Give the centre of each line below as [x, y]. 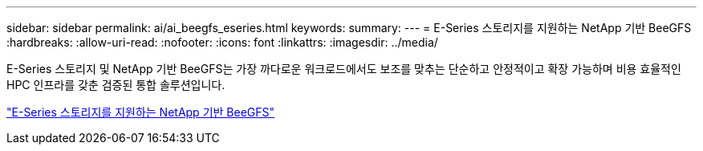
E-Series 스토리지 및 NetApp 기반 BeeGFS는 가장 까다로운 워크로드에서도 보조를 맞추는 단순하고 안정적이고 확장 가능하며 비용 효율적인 [344, 69]
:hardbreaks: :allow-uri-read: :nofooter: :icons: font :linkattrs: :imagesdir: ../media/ [222, 42]
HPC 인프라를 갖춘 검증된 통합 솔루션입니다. [116, 85]
